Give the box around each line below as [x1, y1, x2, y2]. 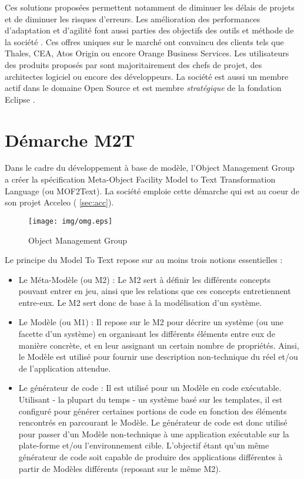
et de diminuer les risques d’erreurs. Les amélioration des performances [5, 12, 260, 25]
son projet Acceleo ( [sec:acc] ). [5, 196, 114, 208]
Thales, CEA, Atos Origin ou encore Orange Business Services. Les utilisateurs [5, 47, 289, 59]
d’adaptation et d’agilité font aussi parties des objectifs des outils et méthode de [5, 24, 294, 36]
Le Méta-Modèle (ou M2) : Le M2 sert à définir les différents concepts [18, 273, 270, 285]
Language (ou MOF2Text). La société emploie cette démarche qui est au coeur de [5, 184, 299, 197]
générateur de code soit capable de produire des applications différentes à [18, 451, 283, 463]
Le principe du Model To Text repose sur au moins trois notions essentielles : [5, 254, 283, 266]
